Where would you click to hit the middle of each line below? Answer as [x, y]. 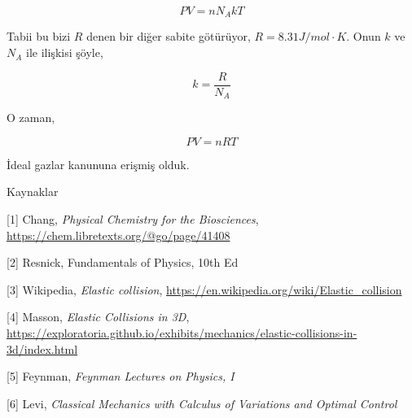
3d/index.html [42, 348]
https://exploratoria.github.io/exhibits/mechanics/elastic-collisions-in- [182, 332]
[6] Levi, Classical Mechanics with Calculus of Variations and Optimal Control [202, 403]
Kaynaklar [33, 192]
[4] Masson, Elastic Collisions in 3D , [98, 317]
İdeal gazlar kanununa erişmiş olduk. [98, 164]
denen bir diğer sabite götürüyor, [169, 36]
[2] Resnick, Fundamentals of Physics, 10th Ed [123, 262]
